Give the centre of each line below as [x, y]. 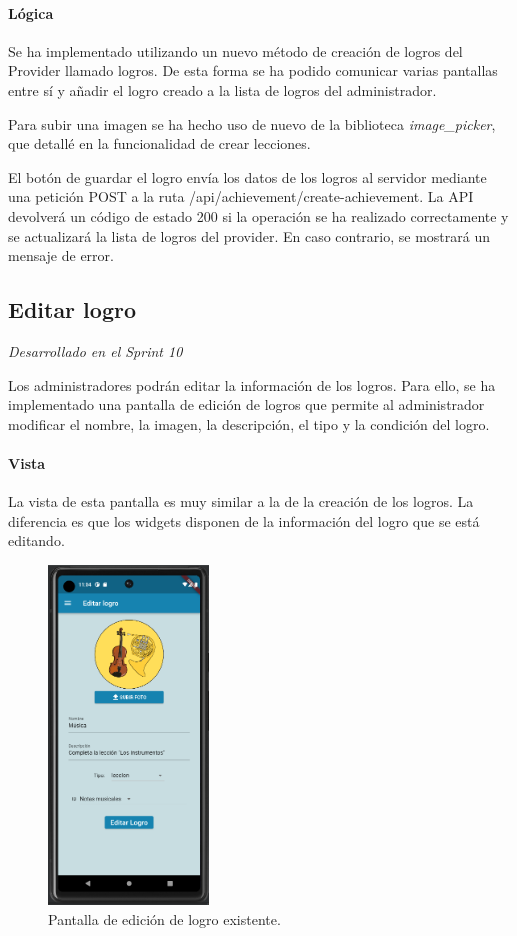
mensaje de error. [61, 255]
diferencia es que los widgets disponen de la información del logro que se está [244, 520]
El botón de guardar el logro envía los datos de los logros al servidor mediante [247, 176]
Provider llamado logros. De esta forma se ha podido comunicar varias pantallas [253, 70]
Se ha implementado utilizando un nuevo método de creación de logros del [235, 50]
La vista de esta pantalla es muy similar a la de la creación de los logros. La [241, 501]
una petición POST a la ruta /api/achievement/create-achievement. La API [241, 196]
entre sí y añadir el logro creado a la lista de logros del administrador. [222, 89]
